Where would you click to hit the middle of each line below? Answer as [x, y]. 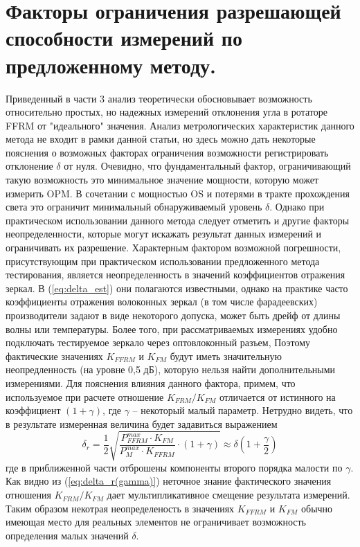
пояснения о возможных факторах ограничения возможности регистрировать [167, 152]
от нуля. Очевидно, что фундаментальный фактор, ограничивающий [207, 166]
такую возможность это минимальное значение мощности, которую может [162, 180]
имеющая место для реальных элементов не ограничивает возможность [156, 522]
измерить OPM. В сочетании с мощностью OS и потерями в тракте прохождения [178, 193]
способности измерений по [124, 38]
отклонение [29, 166]
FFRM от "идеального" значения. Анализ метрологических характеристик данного [180, 125]
